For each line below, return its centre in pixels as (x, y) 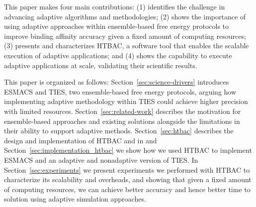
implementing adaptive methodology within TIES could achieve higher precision (126, 101)
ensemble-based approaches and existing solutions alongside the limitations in (122, 121)
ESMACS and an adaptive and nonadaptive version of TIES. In (101, 159)
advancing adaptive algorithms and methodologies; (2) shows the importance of (125, 16)
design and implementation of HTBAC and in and (81, 140)
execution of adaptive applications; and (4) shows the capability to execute (118, 55)
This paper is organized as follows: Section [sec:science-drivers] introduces (117, 82)
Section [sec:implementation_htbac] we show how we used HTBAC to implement (128, 150)
